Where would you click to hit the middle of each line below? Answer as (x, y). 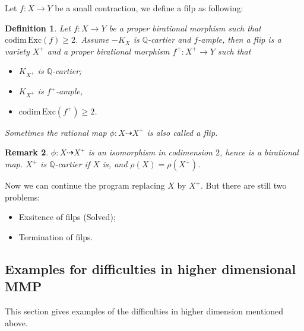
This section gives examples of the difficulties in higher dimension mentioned (144, 311)
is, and (115, 164)
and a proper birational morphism (108, 51)
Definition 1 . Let (38, 28)
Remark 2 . (27, 152)
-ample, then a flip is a (240, 39)
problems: (23, 197)
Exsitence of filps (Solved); (67, 217)
